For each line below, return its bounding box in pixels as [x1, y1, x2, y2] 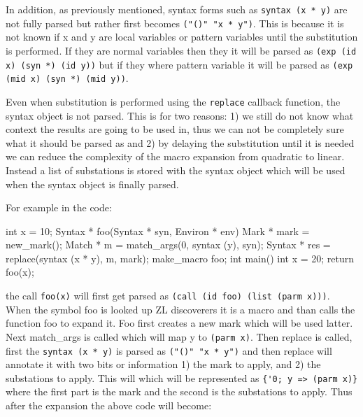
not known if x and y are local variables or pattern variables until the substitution [6, 29, 358, 44]
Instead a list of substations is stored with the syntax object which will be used [6, 162, 346, 177]
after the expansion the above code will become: [6, 398, 212, 413]
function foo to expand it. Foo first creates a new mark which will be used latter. [6, 316, 353, 330]
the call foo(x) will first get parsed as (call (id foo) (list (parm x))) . [6, 288, 330, 303]
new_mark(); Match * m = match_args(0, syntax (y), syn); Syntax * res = [6, 237, 331, 252]
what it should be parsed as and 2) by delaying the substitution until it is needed [6, 135, 355, 150]
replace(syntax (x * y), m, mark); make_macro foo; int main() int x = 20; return [6, 250, 355, 265]
